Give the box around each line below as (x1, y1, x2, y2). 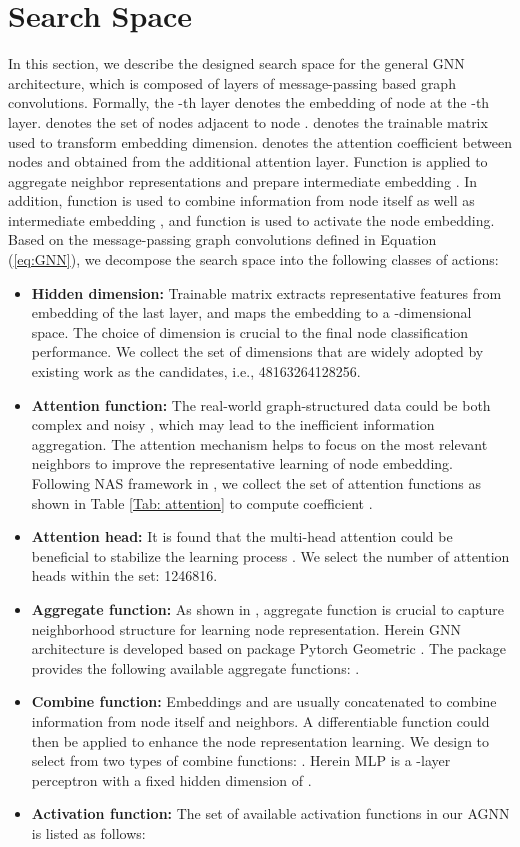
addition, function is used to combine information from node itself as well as (8, 190, 475, 211)
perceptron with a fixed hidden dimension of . (31, 769, 312, 790)
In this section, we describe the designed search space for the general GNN (8, 53, 465, 74)
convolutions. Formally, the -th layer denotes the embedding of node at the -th (8, 92, 490, 113)
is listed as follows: (31, 822, 146, 843)
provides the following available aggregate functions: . (31, 657, 360, 678)
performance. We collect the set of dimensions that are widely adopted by (31, 341, 484, 362)
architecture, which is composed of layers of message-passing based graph (8, 72, 456, 93)
